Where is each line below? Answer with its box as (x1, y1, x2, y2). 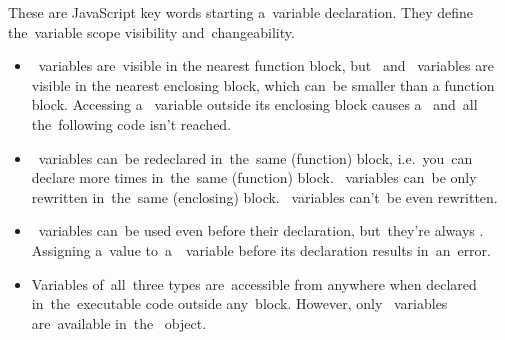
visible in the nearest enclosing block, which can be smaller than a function (31, 74, 495, 95)
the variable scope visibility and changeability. (8, 21, 295, 42)
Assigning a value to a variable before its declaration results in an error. (31, 239, 491, 260)
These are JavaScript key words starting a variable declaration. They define (8, 2, 473, 22)
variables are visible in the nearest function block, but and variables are (38, 55, 494, 76)
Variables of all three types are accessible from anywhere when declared (31, 273, 477, 294)
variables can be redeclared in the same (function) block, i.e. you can (38, 147, 473, 168)
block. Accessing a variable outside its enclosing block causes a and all (31, 94, 478, 115)
